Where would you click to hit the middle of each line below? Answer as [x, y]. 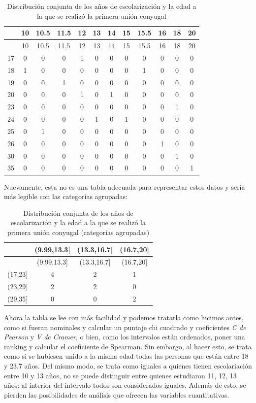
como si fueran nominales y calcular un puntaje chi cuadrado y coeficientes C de [125, 327]
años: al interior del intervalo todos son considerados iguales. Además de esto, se [125, 385]
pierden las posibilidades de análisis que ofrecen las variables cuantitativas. [117, 394]
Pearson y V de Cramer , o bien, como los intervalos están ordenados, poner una [125, 337]
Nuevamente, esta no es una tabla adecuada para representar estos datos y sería [125, 186]
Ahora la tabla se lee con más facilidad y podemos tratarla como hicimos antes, [124, 317]
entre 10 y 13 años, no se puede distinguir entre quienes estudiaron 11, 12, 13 [120, 375]
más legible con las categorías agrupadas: [66, 196]
